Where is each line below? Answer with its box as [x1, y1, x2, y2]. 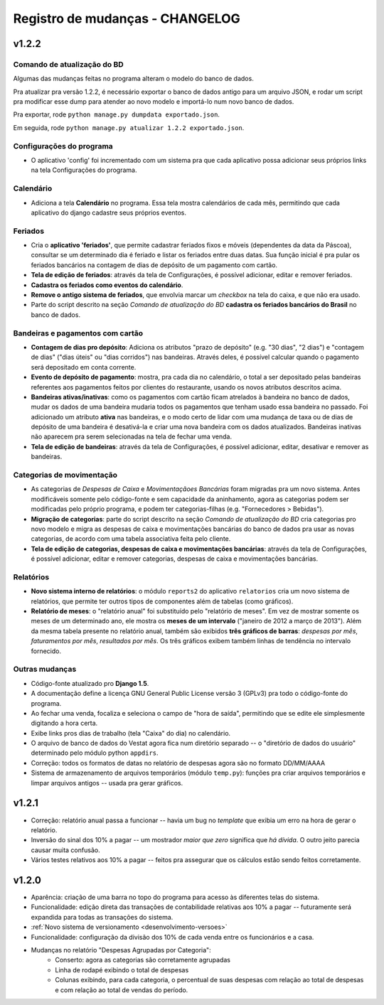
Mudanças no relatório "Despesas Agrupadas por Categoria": [31, 945, 211, 954]
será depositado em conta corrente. [31, 362, 137, 371]
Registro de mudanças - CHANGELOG [13, 11, 241, 26]
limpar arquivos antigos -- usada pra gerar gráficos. [31, 778, 183, 787]
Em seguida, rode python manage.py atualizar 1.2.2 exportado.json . [13, 123, 245, 131]
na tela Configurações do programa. [31, 166, 137, 174]
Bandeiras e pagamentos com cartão [13, 328, 144, 338]
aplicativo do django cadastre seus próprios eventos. [31, 208, 186, 217]
